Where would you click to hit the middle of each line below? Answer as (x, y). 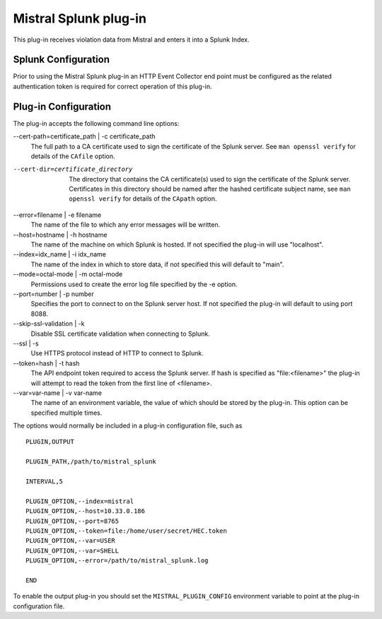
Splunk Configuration (61, 60)
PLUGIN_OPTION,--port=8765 (73, 521)
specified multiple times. (66, 413)
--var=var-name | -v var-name (58, 393)
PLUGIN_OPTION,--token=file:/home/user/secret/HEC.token (127, 531)
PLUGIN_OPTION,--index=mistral (80, 501)
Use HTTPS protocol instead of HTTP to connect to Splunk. (117, 353)
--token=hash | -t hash (46, 363)
